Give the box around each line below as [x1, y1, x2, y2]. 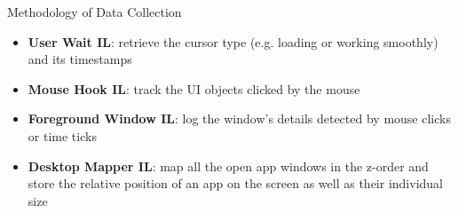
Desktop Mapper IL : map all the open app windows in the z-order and [28, 156, 429, 175]
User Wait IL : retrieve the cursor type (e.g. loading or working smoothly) [28, 32, 438, 51]
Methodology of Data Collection [7, 3, 182, 20]
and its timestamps [28, 50, 132, 68]
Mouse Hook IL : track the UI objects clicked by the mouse [28, 79, 360, 98]
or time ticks [28, 126, 97, 145]
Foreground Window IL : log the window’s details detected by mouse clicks [28, 109, 451, 128]
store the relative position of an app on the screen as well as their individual [28, 174, 444, 193]
